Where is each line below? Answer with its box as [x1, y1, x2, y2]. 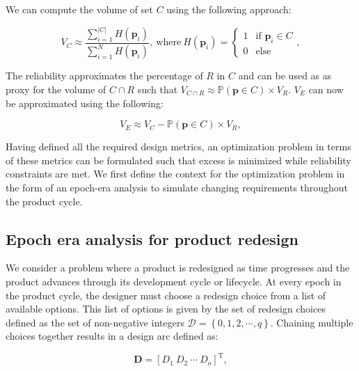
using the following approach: [166, 2, 292, 16]
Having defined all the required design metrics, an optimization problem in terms [6, 139, 351, 154]
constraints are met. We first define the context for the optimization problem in [6, 166, 345, 181]
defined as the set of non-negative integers [6, 315, 184, 329]
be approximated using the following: [6, 95, 163, 110]
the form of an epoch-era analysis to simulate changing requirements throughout [6, 180, 349, 194]
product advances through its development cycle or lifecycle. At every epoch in [6, 274, 342, 288]
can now [308, 82, 344, 96]
